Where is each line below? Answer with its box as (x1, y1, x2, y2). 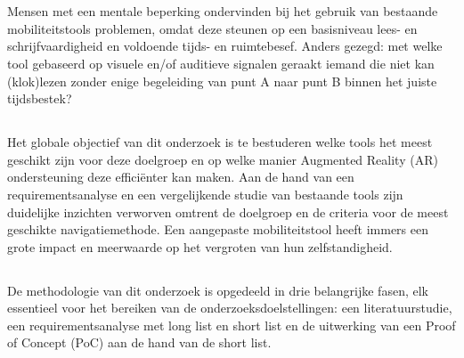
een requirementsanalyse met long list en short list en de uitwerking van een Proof (7, 315, 456, 334)
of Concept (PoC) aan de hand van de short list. (7, 333, 272, 352)
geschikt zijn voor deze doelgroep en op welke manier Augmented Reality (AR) (7, 150, 438, 168)
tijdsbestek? (7, 89, 72, 108)
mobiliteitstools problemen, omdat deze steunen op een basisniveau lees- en (7, 19, 418, 37)
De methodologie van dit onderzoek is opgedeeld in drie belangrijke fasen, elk (7, 281, 428, 299)
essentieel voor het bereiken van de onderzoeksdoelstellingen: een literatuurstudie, (7, 298, 452, 317)
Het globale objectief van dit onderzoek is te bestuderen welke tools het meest (7, 133, 433, 151)
